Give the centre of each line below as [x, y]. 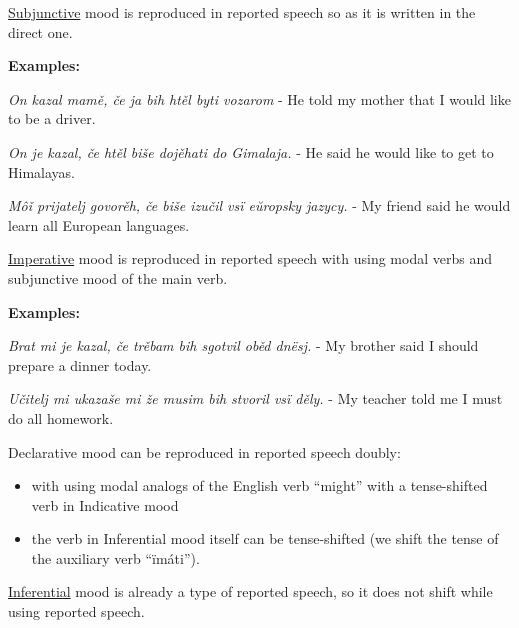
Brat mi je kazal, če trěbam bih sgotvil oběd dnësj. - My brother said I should [243, 345]
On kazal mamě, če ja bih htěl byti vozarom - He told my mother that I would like [259, 98]
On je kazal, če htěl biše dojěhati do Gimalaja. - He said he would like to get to [251, 151]
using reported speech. [76, 611]
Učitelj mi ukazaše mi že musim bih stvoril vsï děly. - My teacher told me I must [255, 398]
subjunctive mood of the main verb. [118, 277]
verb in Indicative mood [105, 504]
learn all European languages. [99, 224]
